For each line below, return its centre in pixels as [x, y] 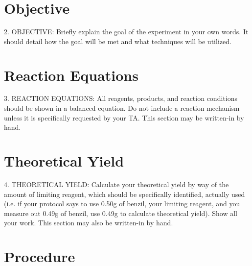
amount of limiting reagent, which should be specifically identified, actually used [125, 194]
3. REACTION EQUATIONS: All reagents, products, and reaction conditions [121, 98]
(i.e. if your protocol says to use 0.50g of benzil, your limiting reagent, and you [122, 204]
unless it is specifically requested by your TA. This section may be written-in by [124, 117]
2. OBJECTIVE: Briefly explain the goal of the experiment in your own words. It [126, 32]
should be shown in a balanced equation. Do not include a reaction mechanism [122, 108]
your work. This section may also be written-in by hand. [89, 223]
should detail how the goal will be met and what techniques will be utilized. [118, 41]
